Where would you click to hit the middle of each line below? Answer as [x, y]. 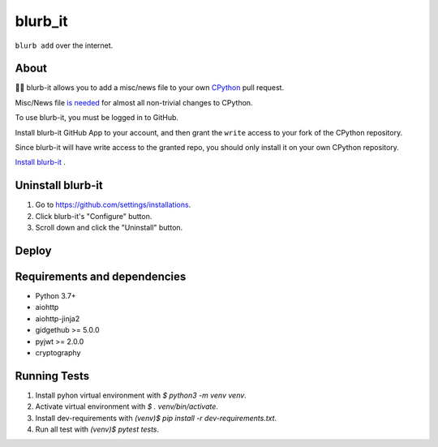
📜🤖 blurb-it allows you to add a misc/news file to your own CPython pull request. [149, 88]
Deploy [33, 250]
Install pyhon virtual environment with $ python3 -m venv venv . [141, 395]
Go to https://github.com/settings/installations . [113, 205]
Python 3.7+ [56, 296]
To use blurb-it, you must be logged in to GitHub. [97, 118]
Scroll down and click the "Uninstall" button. [109, 228]
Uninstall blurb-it [59, 185]
